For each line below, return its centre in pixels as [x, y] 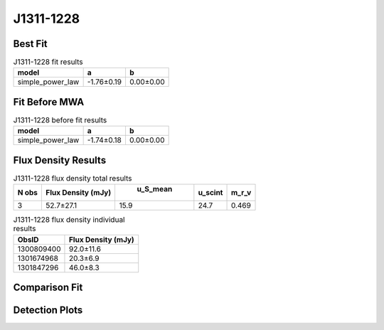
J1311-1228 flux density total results [73, 179]
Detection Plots [48, 310]
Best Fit [30, 44]
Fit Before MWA [49, 102]
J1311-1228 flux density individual [69, 220]
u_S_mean [155, 189]
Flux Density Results [60, 160]
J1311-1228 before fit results [60, 120]
